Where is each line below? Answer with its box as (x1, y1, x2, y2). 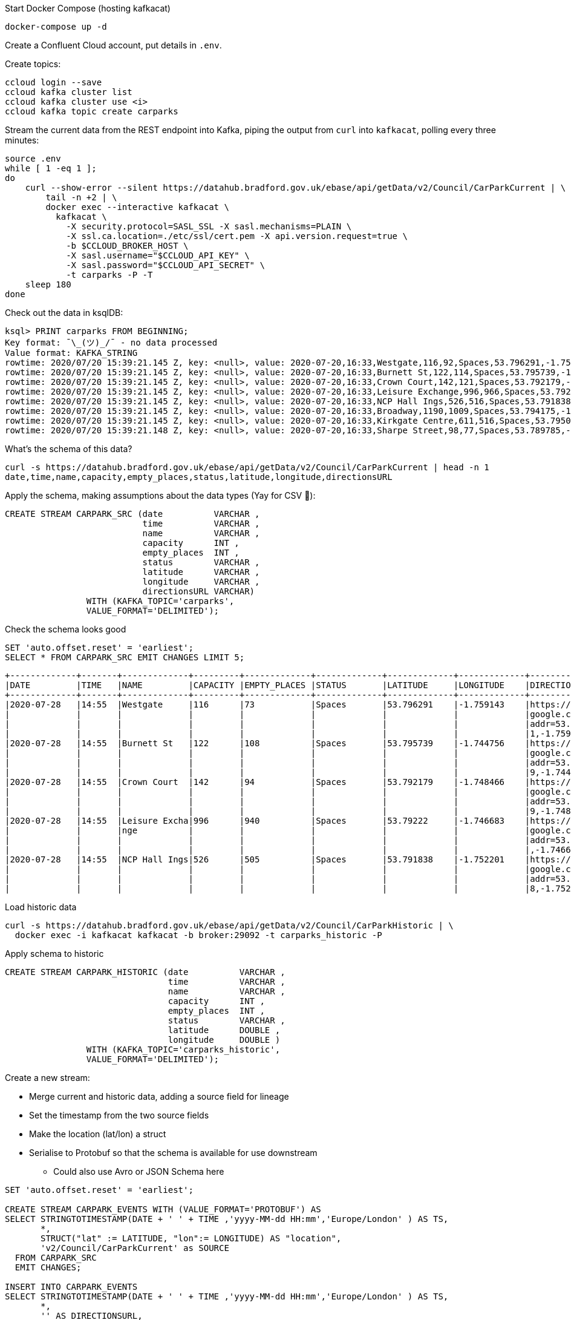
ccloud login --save (5, 77, 102, 87)
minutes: (5, 135, 39, 145)
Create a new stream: (5, 1072, 90, 1083)
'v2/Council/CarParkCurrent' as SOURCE (41, 1243, 229, 1253)
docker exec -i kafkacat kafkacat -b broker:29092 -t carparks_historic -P (15, 930, 382, 940)
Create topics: (5, 59, 61, 69)
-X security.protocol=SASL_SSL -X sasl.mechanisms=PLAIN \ (66, 222, 352, 231)
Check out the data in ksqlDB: (5, 307, 123, 318)
